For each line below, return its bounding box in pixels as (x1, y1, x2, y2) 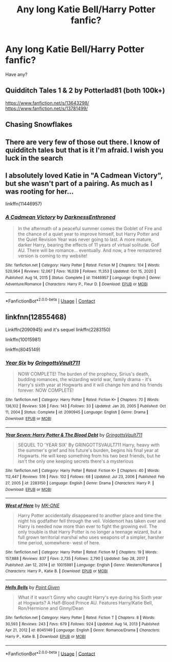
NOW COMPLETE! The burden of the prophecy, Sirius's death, (17, 371, 149, 377)
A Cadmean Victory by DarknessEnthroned (5, 214, 116, 221)
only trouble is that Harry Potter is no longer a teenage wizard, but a (17, 529, 161, 535)
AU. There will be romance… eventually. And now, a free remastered (17, 247, 162, 253)
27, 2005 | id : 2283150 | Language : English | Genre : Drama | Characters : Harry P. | (5, 480, 154, 486)
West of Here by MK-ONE (5, 502, 60, 509)
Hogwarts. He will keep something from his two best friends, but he (17, 452, 161, 459)
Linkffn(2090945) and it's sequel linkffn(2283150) (5, 326, 111, 332)
